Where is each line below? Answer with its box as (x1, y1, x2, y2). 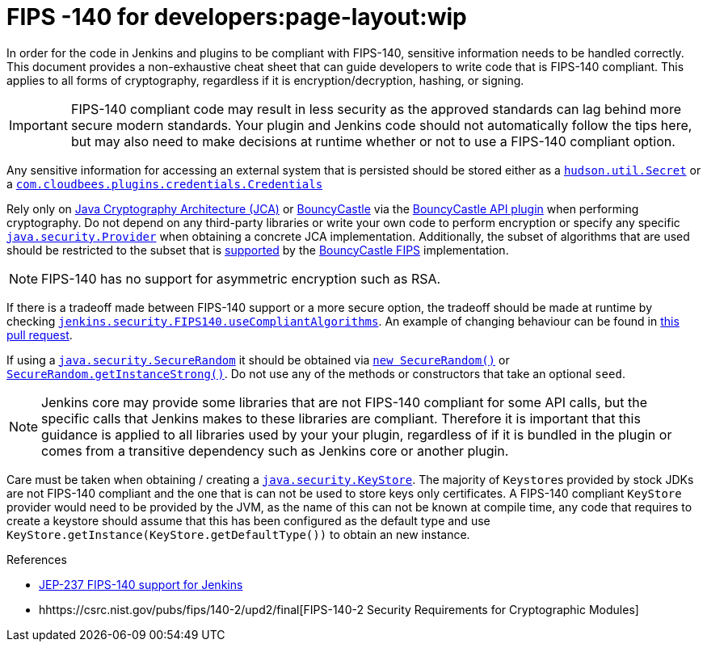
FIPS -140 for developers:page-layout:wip (6, 3, 467, 31)
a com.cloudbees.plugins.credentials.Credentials (6, 176, 323, 191)
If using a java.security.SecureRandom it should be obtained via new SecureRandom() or (6, 352, 510, 367)
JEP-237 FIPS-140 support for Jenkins (39, 577, 243, 591)
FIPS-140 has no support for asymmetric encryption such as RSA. (41, 270, 441, 287)
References (6, 552, 67, 566)
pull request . (6, 327, 73, 342)
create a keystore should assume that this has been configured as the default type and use (6, 513, 490, 528)
